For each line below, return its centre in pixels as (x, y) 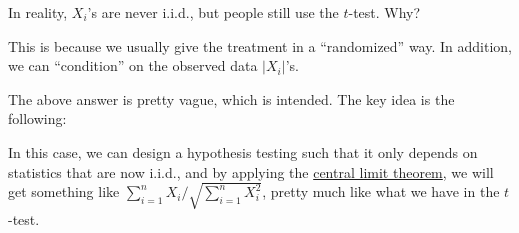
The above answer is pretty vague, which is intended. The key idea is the (231, 98)
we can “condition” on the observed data (133, 65)
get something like (64, 191)
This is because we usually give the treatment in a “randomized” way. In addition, (260, 45)
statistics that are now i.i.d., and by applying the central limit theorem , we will (251, 171)
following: (37, 118)
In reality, (38, 12)
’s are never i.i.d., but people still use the (213, 12)
